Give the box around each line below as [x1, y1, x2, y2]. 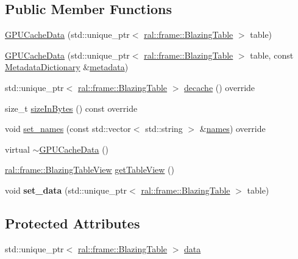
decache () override [184, 81, 255, 93]
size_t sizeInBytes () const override [5, 101, 138, 114]
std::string [145, 122, 183, 135]
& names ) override [199, 122, 266, 135]
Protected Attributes [5, 213, 140, 232]
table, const [250, 48, 294, 61]
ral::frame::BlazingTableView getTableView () [5, 163, 174, 176]
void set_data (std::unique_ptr [5, 183, 127, 196]
